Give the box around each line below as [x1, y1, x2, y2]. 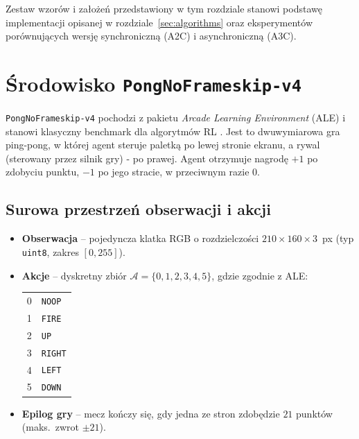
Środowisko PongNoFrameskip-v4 [6, 69, 301, 97]
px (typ [322, 231, 354, 246]
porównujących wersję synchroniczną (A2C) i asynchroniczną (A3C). [6, 28, 297, 43]
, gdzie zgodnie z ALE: [211, 268, 308, 282]
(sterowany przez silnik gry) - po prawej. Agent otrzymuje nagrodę [6, 150, 288, 165]
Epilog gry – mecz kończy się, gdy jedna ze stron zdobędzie [21, 406, 280, 420]
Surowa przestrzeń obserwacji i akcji [6, 198, 271, 220]
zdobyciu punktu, [6, 164, 80, 179]
